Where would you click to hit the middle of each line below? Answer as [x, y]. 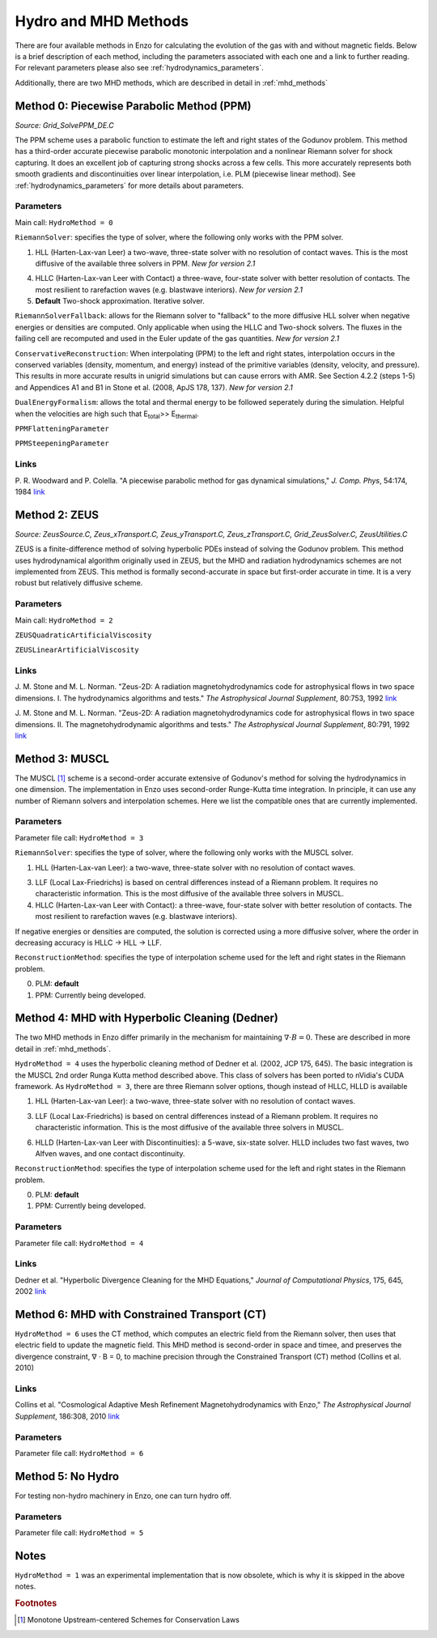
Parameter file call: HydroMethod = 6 [79, 1453]
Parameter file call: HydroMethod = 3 [79, 837]
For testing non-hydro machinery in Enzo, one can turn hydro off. [123, 1495]
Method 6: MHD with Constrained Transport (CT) [141, 1315]
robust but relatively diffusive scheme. [79, 583]
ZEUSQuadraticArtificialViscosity [83, 635]
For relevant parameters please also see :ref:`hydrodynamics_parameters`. [139, 68]
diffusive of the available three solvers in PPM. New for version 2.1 [145, 263]
